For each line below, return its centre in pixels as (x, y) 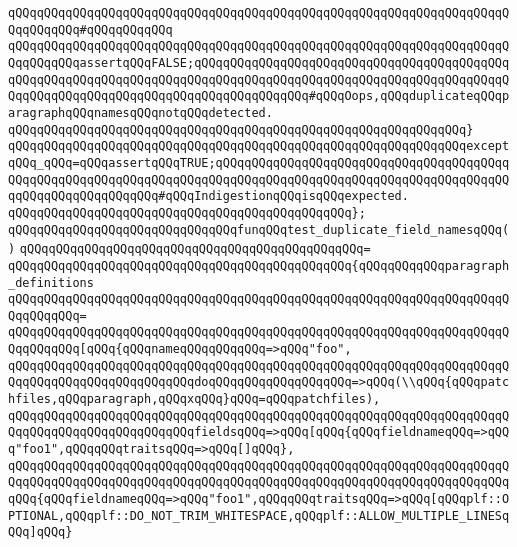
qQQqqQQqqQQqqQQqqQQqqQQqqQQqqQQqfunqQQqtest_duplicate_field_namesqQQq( (259, 229)
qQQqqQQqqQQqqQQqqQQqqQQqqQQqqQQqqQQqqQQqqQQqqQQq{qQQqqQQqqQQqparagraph (259, 265)
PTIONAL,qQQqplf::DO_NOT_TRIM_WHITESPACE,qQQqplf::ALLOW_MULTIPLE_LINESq (259, 515)
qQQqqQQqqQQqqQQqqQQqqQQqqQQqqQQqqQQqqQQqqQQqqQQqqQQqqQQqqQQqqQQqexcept (259, 146)
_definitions (51, 282)
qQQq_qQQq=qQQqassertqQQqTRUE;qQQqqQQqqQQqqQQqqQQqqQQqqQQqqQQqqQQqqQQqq (259, 162)
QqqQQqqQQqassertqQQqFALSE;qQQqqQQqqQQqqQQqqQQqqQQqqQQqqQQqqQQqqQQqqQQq (259, 62)
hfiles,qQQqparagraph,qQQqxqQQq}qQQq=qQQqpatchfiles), (194, 399)
